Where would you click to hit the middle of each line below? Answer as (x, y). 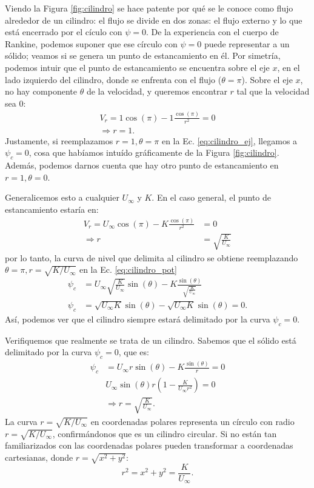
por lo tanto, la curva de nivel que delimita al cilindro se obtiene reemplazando (152, 257)
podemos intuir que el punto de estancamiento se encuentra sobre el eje (137, 67)
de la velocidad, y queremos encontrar (157, 91)
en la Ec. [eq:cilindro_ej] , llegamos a (229, 140)
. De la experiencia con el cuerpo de (212, 32)
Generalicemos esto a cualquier (62, 197)
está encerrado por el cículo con (64, 32)
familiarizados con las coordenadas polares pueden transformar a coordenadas (149, 445)
